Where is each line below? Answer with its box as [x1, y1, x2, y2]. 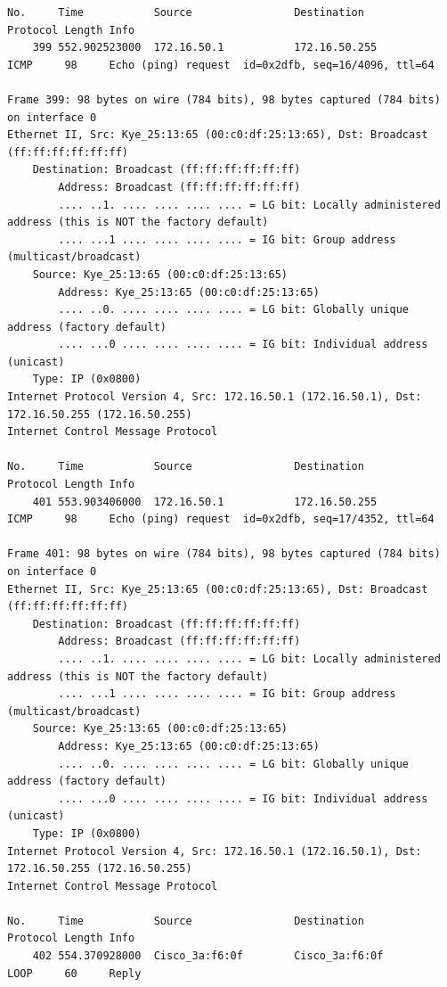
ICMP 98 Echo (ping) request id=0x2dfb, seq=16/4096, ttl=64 [7, 58, 435, 71]
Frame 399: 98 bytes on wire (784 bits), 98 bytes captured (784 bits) [7, 93, 441, 106]
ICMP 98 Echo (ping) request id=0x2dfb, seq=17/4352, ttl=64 [7, 513, 435, 526]
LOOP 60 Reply [7, 966, 142, 980]
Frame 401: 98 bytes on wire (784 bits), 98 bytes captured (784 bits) [7, 547, 441, 561]
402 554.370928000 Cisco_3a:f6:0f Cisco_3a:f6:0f [32, 950, 384, 963]
